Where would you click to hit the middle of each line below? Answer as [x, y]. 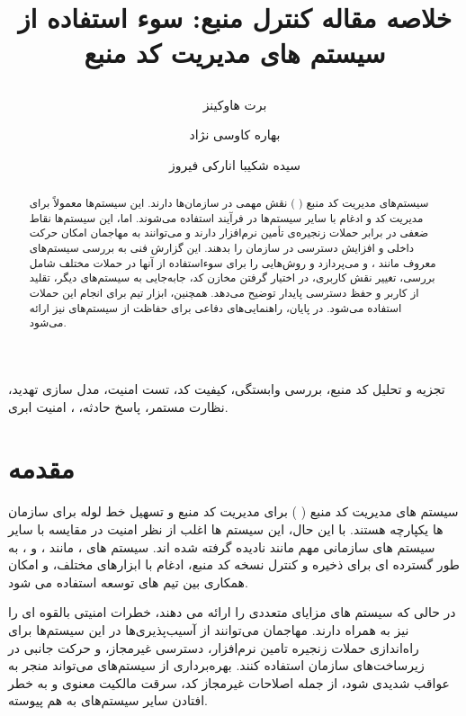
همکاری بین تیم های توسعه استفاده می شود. [128, 582]
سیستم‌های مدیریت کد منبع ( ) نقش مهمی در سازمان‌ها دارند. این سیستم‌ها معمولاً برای [229, 203]
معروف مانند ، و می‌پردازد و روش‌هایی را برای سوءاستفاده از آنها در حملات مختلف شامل [233, 262]
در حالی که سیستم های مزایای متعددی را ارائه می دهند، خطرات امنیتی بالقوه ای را [232, 612]
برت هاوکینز [235, 104]
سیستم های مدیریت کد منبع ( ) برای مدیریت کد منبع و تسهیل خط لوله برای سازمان [233, 511]
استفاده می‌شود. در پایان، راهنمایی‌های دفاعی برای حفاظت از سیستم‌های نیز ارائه [215, 307]
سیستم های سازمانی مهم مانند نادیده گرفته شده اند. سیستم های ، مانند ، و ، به [222, 546]
